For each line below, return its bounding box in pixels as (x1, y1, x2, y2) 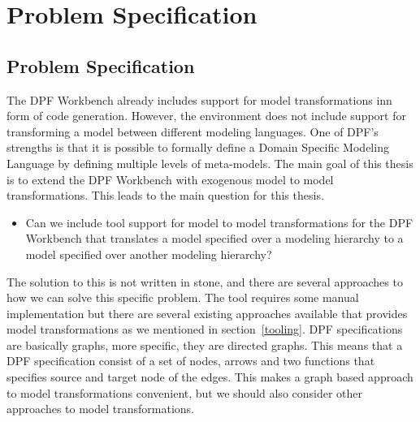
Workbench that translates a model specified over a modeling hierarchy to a (25, 230, 404, 247)
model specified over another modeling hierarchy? (25, 245, 272, 262)
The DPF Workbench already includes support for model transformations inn (6, 91, 392, 108)
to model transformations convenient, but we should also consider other (6, 384, 363, 401)
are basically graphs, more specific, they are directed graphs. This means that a (6, 336, 403, 353)
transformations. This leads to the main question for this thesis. (6, 187, 324, 204)
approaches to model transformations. (6, 400, 194, 417)
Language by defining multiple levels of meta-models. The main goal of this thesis (6, 154, 414, 171)
